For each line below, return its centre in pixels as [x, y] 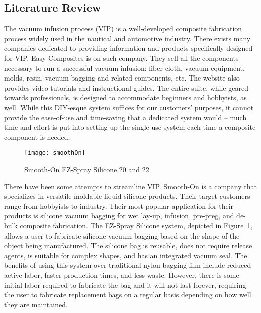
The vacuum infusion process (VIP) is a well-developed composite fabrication [123, 28]
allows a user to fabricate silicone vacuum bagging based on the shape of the [122, 235]
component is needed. [37, 137]
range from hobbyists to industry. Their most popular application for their [119, 206]
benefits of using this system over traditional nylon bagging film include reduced [128, 265]
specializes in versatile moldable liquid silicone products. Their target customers [127, 196]
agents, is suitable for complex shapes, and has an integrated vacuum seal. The [126, 255]
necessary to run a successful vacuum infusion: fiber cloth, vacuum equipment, [124, 68]
